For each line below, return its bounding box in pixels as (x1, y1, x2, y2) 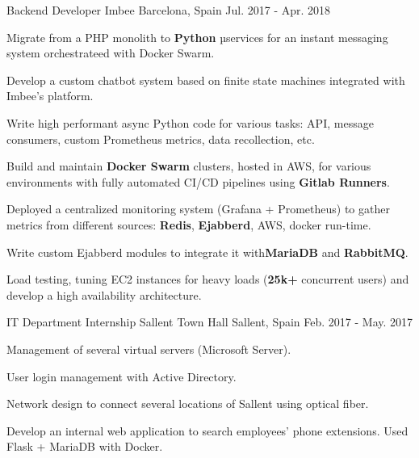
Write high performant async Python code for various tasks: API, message (6, 114, 374, 131)
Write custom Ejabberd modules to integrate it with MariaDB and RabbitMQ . (6, 243, 409, 260)
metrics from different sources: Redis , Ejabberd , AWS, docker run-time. (6, 216, 371, 233)
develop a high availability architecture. (6, 286, 202, 303)
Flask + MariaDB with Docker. (6, 438, 163, 455)
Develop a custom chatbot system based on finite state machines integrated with (6, 71, 405, 88)
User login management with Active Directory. (6, 368, 237, 384)
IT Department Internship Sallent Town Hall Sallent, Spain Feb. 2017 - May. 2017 (6, 313, 413, 330)
